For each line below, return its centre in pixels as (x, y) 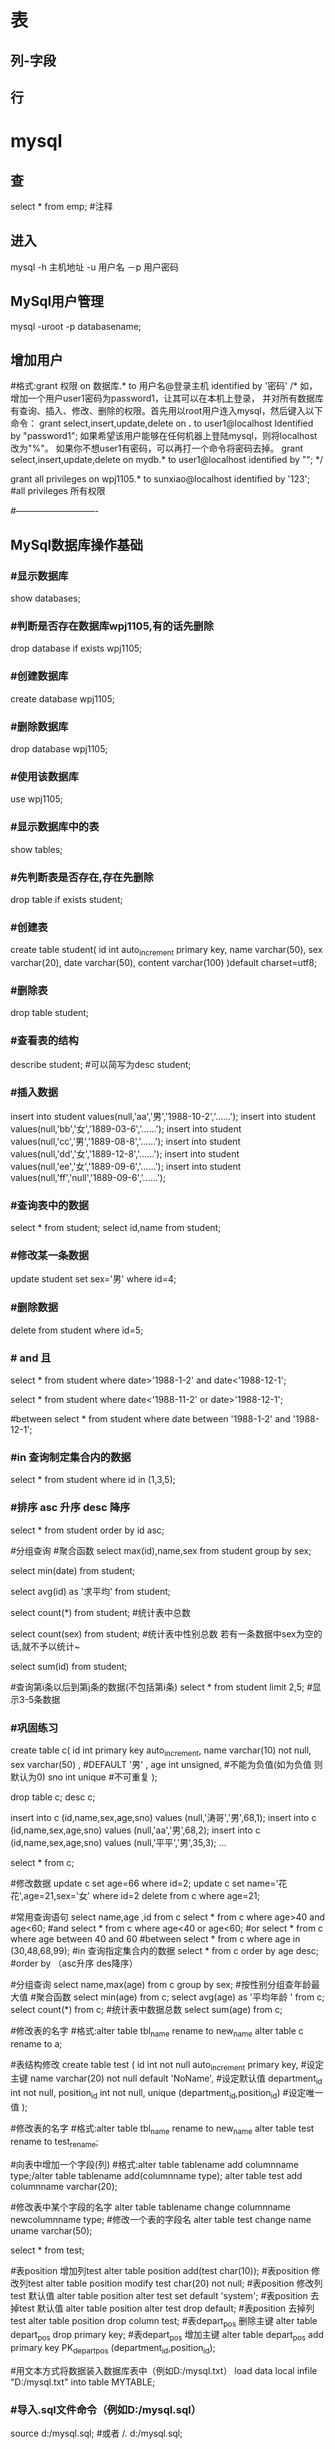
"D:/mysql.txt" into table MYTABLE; (83, 2382)
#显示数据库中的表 (55, 827)
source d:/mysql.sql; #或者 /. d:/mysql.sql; (96, 2433)
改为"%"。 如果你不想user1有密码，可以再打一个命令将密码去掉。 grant (157, 448)
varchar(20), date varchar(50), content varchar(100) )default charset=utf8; (164, 962)
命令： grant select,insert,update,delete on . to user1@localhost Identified (162, 423)
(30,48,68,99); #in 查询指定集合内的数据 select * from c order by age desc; (165, 1950)
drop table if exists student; (66, 899)
